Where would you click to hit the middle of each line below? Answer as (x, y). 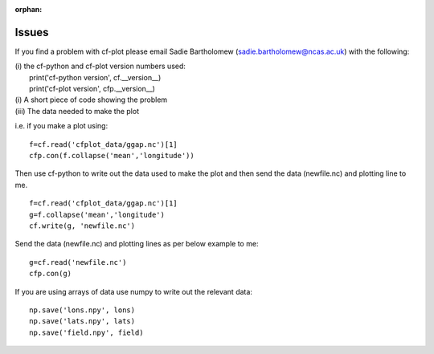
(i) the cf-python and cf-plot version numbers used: (100, 66)
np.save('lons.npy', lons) (82, 310)
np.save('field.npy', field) (86, 332)
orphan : (29, 9)
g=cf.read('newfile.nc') (78, 262)
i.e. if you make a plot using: (61, 126)
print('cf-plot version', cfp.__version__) (92, 89)
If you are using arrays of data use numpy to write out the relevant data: (134, 291)
